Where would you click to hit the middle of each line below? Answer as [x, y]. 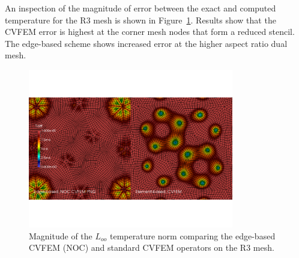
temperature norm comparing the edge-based [192, 235]
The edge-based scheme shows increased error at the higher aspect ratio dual [146, 43]
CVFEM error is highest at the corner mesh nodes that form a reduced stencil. [150, 32]
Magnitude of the [61, 235]
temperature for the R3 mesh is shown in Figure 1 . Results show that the [140, 20]
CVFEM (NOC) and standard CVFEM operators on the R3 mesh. [152, 247]
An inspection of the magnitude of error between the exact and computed [140, 8]
